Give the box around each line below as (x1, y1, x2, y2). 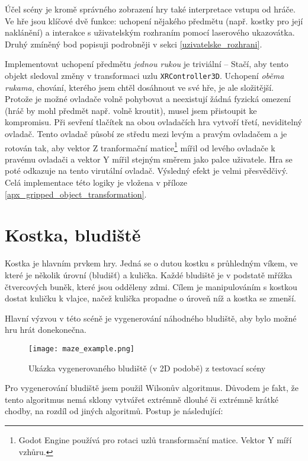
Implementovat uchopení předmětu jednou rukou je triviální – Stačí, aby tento (5, 58, 288, 70)
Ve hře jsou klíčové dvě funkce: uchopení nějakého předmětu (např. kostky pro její (5, 14, 303, 27)
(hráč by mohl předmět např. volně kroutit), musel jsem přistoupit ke (5, 104, 257, 116)
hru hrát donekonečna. (5, 323, 86, 336)
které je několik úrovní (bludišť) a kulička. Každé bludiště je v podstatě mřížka (5, 268, 293, 281)
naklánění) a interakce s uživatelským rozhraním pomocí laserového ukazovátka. (5, 26, 295, 39)
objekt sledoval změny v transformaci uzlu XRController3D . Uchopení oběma (5, 69, 284, 81)
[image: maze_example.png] (28, 344, 134, 353)
